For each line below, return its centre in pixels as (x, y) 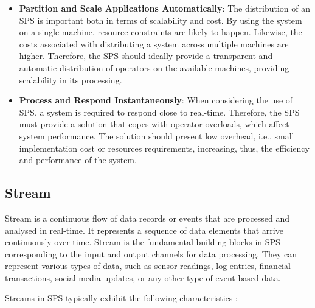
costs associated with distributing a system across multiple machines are (154, 44)
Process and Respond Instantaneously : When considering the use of (156, 100)
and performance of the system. (78, 160)
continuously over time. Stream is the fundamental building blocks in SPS (143, 242)
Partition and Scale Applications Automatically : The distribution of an (165, 8)
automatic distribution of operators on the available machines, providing (154, 67)
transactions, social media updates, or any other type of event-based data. (143, 277)
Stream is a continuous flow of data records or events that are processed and (147, 218)
